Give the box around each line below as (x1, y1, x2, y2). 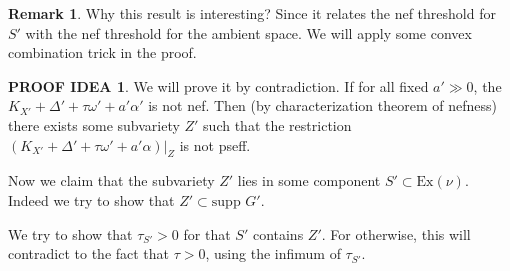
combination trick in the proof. (8, 42, 197, 63)
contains (252, 223, 304, 244)
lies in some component (237, 170, 381, 191)
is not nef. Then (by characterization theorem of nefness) (148, 95, 497, 116)
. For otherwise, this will (321, 223, 471, 244)
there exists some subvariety (8, 114, 180, 135)
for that (183, 223, 231, 244)
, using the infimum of (205, 243, 341, 264)
